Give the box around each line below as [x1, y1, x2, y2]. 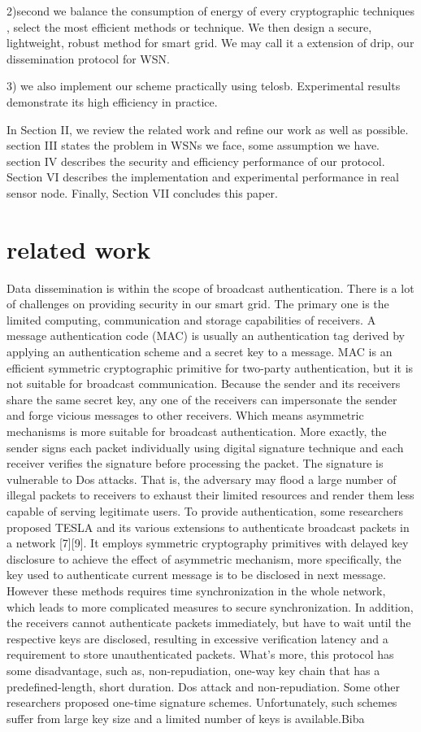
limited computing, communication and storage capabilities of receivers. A [7, 311, 376, 328]
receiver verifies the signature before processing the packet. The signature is [7, 455, 384, 472]
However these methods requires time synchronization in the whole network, [7, 582, 386, 599]
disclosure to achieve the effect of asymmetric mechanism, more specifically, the [7, 550, 401, 567]
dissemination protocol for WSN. [7, 50, 170, 67]
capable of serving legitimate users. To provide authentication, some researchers [7, 502, 403, 519]
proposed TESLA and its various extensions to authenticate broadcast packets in [7, 518, 410, 535]
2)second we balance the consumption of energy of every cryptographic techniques [7, 2, 415, 19]
